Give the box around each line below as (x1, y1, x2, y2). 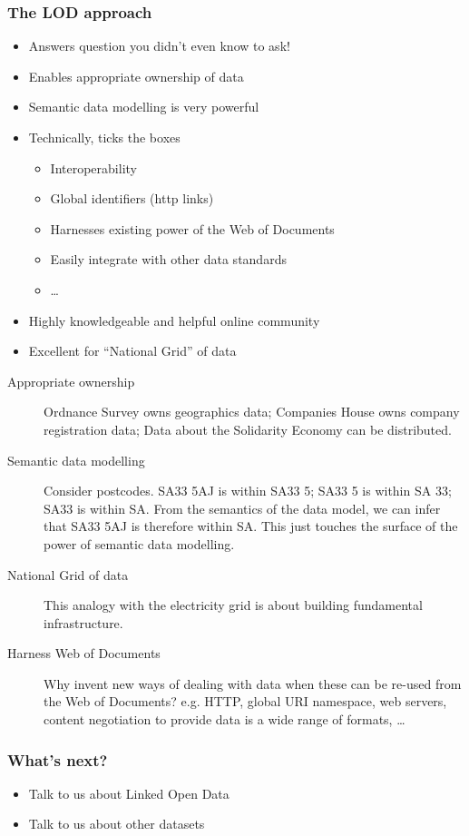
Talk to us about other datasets (28, 814, 205, 833)
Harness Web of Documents (7, 644, 161, 663)
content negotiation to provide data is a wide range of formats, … (44, 710, 405, 729)
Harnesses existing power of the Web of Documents (50, 219, 335, 238)
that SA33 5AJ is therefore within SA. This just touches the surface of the (44, 516, 458, 536)
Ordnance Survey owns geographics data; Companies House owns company (44, 402, 460, 421)
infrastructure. (44, 613, 123, 632)
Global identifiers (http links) (50, 189, 214, 208)
